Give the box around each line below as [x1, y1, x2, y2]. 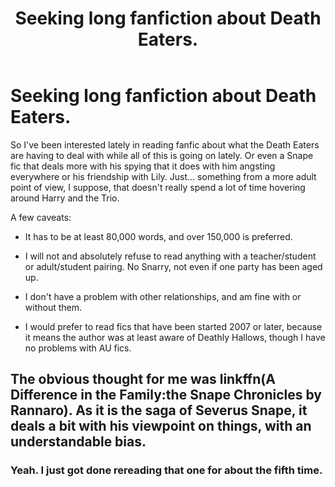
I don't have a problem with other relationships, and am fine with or [24, 290, 302, 302]
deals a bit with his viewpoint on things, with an [10, 418, 312, 435]
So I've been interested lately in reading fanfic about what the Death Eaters [10, 138, 320, 151]
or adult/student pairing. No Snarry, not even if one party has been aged [24, 260, 323, 272]
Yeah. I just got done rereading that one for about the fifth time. [10, 463, 323, 477]
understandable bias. [10, 433, 147, 451]
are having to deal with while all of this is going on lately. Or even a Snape [10, 149, 314, 161]
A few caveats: [10, 211, 72, 223]
